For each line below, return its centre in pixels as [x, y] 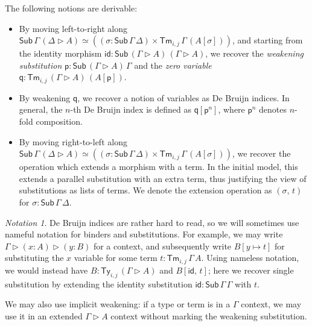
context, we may [271, 304]
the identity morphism [60, 53]
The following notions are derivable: [71, 8]
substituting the [34, 258]
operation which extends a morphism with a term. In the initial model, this [158, 167]
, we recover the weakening [254, 53]
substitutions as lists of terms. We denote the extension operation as [145, 190]
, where [231, 109]
